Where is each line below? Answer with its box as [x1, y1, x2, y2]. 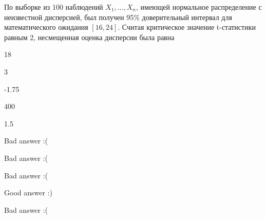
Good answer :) [4, 187, 52, 198]
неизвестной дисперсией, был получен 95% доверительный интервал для [4, 11, 232, 22]
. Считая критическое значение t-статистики [118, 22, 256, 32]
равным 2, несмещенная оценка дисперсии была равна [4, 31, 175, 42]
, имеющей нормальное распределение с [136, 2, 262, 12]
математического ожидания [4, 22, 88, 32]
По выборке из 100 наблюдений [4, 2, 103, 12]
